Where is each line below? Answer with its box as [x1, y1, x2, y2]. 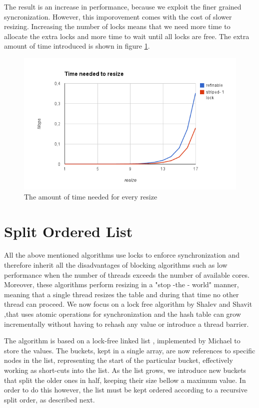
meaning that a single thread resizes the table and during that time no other [4, 289, 239, 299]
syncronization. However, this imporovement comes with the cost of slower [4, 11, 232, 22]
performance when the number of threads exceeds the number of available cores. [4, 269, 249, 280]
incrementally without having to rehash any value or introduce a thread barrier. [4, 318, 249, 329]
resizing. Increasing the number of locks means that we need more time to [4, 21, 230, 32]
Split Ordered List [4, 221, 133, 241]
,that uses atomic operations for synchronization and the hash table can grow [4, 309, 241, 319]
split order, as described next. [4, 394, 95, 404]
